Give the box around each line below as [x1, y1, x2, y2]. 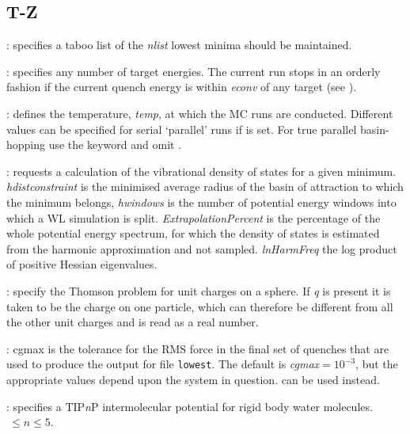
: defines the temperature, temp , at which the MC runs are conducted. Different [6, 105, 393, 121]
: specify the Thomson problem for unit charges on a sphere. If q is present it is [6, 282, 391, 299]
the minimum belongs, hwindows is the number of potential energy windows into [6, 193, 397, 210]
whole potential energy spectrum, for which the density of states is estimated [6, 225, 380, 242]
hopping [6, 136, 46, 153]
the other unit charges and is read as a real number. [6, 314, 259, 330]
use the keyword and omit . [48, 136, 182, 153]
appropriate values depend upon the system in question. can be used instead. [6, 371, 380, 387]
